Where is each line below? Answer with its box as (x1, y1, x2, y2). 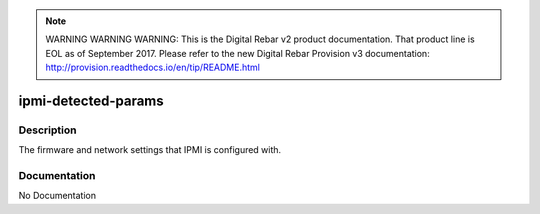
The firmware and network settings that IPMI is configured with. (18, 144, 282, 156)
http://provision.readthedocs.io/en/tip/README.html (45, 61, 260, 74)
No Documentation (18, 190, 97, 202)
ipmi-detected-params (18, 92, 164, 109)
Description (18, 123, 77, 137)
